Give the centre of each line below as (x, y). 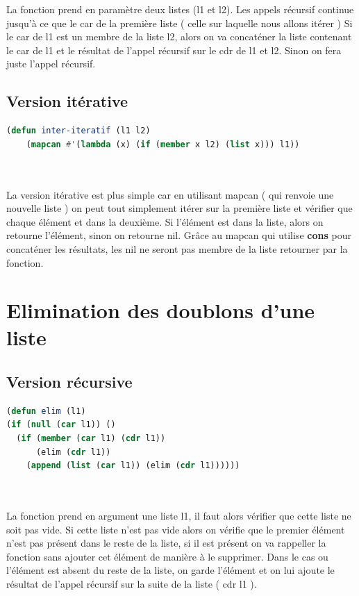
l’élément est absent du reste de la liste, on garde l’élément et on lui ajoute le (170, 570)
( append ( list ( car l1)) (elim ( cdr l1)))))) (133, 466)
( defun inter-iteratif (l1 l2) (78, 131)
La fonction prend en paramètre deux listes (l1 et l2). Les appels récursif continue (180, 9)
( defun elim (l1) (46, 411)
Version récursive (69, 382)
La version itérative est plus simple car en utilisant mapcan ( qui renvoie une (170, 194)
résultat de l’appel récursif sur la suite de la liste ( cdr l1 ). (132, 583)
